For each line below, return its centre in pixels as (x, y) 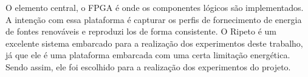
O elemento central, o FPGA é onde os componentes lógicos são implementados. (155, 7)
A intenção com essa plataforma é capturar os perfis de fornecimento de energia (154, 19)
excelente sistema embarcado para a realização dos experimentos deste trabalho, (154, 43)
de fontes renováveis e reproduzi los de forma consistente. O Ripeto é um (141, 31)
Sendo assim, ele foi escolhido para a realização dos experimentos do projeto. (148, 66)
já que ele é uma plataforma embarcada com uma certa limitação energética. (148, 55)
